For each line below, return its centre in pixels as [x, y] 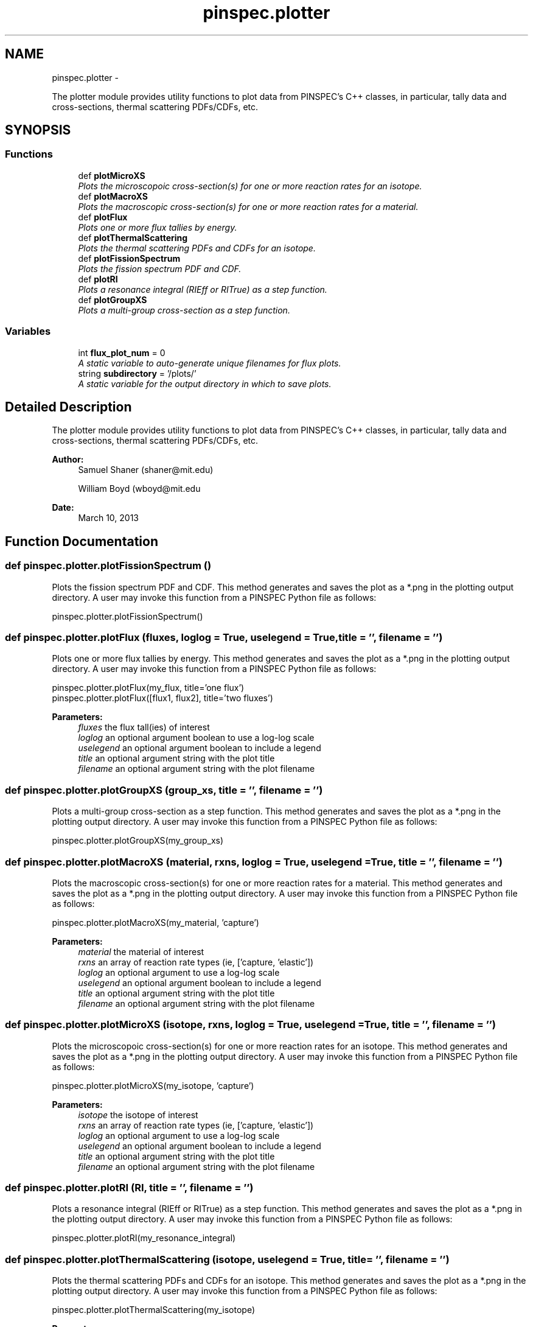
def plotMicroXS [112, 175]
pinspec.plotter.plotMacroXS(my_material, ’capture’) [155, 922]
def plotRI [98, 279]
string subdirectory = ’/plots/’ [137, 373]
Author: [68, 460]
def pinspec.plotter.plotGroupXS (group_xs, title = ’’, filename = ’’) [164, 790]
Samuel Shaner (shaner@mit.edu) [146, 470]
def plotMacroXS [113, 196]
